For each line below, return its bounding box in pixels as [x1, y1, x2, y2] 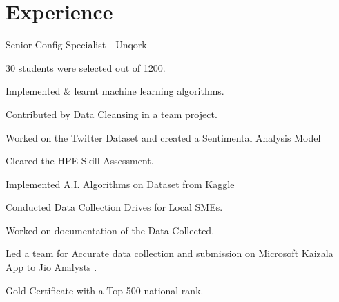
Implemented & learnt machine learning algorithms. [6, 84, 224, 98]
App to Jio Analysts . [6, 260, 97, 274]
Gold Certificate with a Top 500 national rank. [6, 283, 204, 297]
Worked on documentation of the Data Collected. [6, 223, 215, 237]
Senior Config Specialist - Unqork [6, 37, 147, 52]
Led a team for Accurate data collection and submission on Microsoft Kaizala [6, 246, 333, 261]
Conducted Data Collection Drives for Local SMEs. [6, 200, 223, 214]
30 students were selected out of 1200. [6, 60, 166, 75]
